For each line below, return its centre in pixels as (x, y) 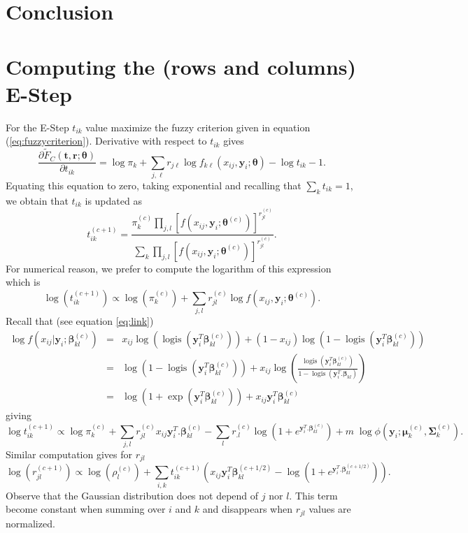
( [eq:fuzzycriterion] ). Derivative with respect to (106, 141)
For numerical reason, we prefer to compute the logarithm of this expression (169, 268)
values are (330, 509)
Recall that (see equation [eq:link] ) (80, 321)
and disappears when (247, 509)
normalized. (30, 523)
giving (19, 415)
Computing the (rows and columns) (181, 66)
